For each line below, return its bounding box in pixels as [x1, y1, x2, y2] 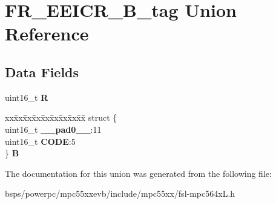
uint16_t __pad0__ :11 [5, 123, 102, 135]
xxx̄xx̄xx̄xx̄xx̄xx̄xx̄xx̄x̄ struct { [5, 111, 117, 124]
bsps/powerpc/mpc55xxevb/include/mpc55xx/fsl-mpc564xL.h [5, 187, 235, 200]
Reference [5, 21, 89, 46]
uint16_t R [5, 91, 48, 103]
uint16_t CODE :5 [5, 135, 76, 147]
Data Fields [5, 62, 79, 81]
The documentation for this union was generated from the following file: [5, 167, 272, 179]
